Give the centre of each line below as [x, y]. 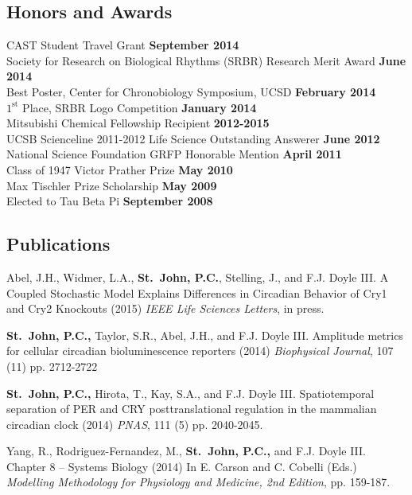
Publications [58, 244]
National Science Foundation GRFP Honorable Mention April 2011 [174, 154]
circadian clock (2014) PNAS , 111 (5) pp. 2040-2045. [135, 424]
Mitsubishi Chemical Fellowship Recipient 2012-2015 [138, 123]
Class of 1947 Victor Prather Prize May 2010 [120, 169]
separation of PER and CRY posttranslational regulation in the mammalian [192, 409]
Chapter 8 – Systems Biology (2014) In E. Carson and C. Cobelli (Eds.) [182, 466]
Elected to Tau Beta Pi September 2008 [110, 201]
